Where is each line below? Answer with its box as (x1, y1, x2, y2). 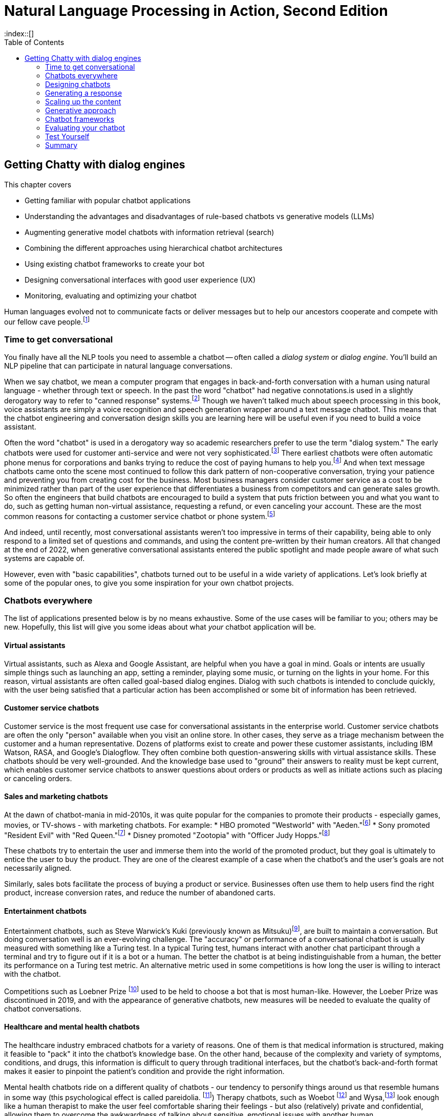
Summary (45, 140, 78, 149)
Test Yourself (45, 132, 90, 141)
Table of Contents (4, 37, 65, 47)
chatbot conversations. (4, 1004, 81, 1013)
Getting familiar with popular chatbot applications (25, 196, 191, 205)
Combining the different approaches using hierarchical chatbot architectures (25, 243, 283, 252)
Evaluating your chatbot (45, 123, 125, 132)
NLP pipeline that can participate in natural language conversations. (4, 361, 232, 370)
